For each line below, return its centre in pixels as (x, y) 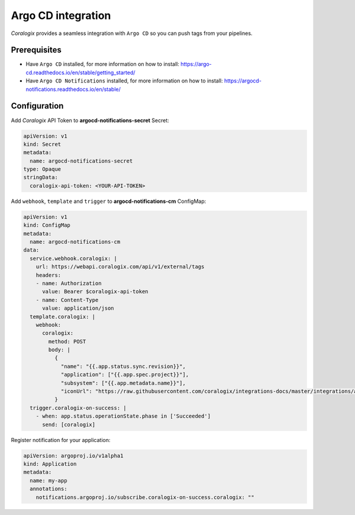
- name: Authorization (69, 283)
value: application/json (78, 308)
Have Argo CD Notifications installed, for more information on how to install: (124, 81)
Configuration (37, 106)
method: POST (67, 341)
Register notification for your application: (61, 440)
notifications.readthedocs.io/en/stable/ (73, 89)
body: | (59, 350)
